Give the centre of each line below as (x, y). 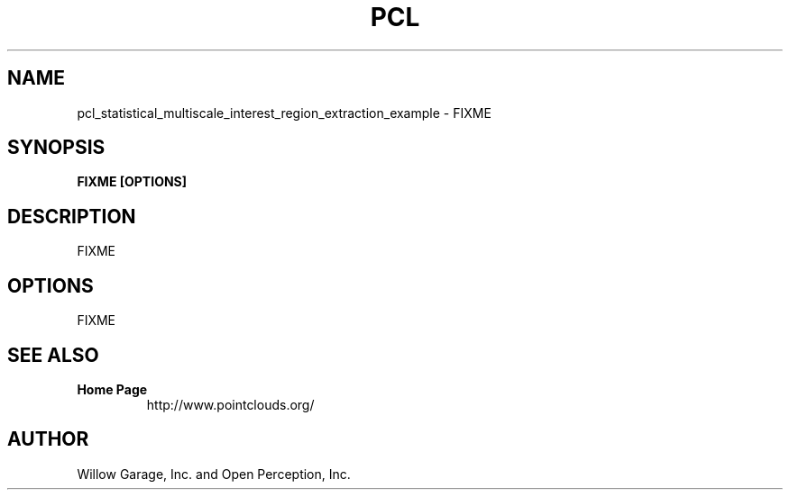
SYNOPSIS (56, 148)
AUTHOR (48, 439)
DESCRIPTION (72, 216)
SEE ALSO (53, 355)
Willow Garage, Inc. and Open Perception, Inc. (214, 474)
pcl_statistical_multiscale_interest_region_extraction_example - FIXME (284, 113)
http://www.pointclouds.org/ (230, 404)
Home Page (112, 389)
